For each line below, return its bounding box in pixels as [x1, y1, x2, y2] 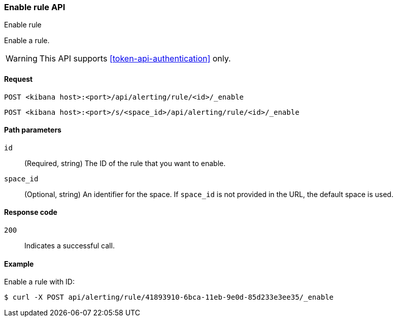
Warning [6, 53, 38, 64]
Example [4, 259, 34, 268]
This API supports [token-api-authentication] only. [39, 53, 231, 64]
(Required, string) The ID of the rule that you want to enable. [24, 158, 226, 168]
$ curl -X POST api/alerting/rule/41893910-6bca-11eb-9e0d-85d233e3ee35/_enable [4, 293, 334, 302]
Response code [4, 208, 57, 217]
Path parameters [4, 125, 61, 135]
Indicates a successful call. [24, 241, 115, 250]
